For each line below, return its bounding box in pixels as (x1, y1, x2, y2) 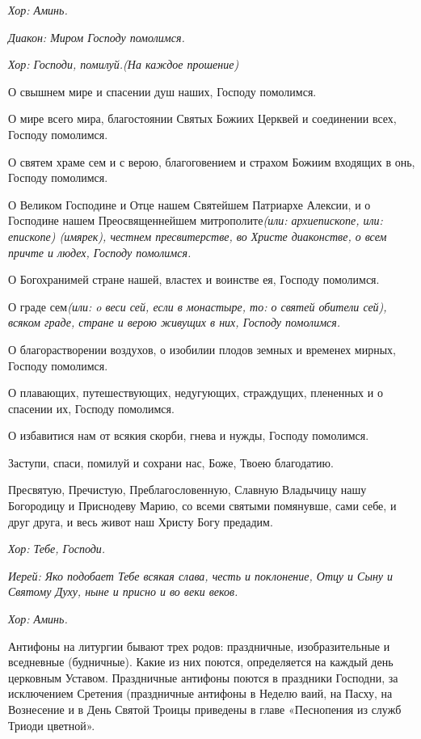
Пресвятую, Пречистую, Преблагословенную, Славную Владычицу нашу (8, 481, 367, 498)
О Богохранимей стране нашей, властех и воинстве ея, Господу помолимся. (8, 271, 380, 288)
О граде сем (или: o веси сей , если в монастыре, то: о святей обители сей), (8, 298, 387, 315)
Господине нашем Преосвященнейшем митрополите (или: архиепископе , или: (8, 212, 383, 229)
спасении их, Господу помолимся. (8, 399, 175, 416)
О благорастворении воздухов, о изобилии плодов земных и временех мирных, (8, 340, 396, 357)
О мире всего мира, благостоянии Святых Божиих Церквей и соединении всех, (8, 110, 397, 127)
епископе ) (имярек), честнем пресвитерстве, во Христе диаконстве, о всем (8, 227, 387, 244)
